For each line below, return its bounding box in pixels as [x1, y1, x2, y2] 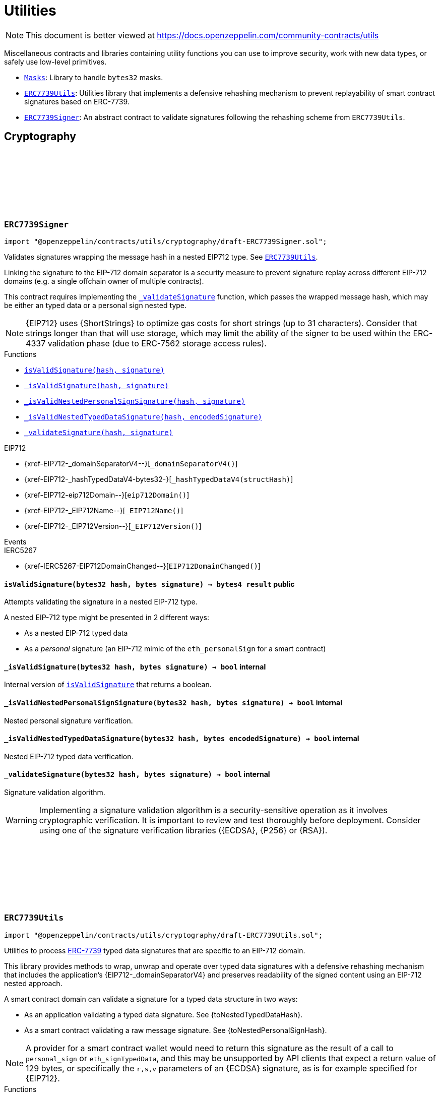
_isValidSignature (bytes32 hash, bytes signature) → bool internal [4, 662, 266, 671]
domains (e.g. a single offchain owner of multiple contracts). [4, 276, 204, 285]
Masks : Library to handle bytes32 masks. [24, 73, 163, 82]
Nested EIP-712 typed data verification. [4, 752, 134, 761]
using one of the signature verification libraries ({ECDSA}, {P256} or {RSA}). [39, 825, 328, 836]
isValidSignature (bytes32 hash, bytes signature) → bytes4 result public [4, 579, 295, 588]
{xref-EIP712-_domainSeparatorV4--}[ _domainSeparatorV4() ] [24, 459, 238, 468]
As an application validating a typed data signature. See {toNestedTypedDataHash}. [24, 1010, 303, 1019]
